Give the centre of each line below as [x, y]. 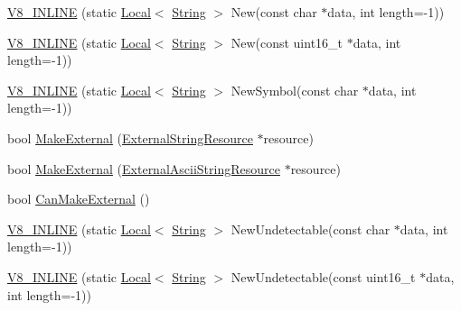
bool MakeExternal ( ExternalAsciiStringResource [144, 168]
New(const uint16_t [287, 42]
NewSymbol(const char [295, 90]
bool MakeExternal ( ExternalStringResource [130, 137]
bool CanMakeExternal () [79, 199]
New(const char [274, 12]
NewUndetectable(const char [310, 229]
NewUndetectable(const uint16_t [323, 276]
